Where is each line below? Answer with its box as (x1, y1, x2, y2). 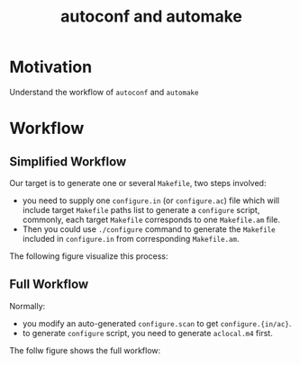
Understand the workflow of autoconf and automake (9, 86, 199, 97)
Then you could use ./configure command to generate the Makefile (22, 223, 277, 235)
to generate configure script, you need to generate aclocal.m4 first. (22, 327, 273, 338)
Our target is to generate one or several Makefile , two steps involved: (9, 177, 267, 188)
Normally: (9, 300, 46, 311)
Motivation (9, 57, 93, 77)
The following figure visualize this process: (9, 250, 168, 262)
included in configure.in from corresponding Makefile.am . (22, 233, 240, 244)
